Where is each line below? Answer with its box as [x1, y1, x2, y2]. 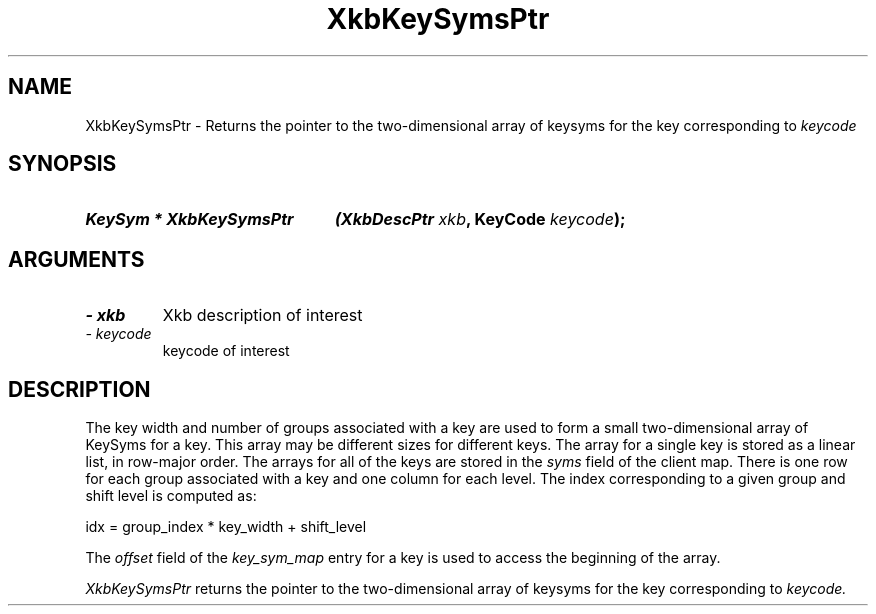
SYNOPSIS [8, 151, 117, 177]
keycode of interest [162, 342, 290, 360]
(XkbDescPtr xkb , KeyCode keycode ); [334, 209, 626, 230]
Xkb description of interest [162, 305, 363, 326]
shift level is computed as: [85, 487, 257, 505]
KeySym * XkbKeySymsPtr [85, 209, 294, 230]
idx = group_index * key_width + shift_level [85, 518, 367, 536]
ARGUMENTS [8, 246, 145, 272]
